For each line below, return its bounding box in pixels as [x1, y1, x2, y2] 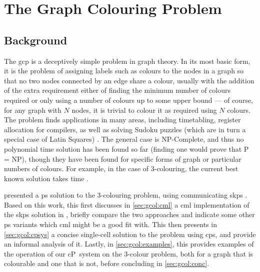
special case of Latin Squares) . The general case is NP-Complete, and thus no [4, 134, 244, 144]
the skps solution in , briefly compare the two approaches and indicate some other [4, 209, 255, 220]
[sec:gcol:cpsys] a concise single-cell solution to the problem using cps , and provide [4, 229, 256, 239]
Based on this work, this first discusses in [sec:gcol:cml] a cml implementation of [4, 199, 249, 210]
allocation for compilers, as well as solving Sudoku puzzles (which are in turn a [4, 124, 246, 134]
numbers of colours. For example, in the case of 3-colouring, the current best [4, 163, 238, 174]
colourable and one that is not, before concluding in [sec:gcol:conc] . [4, 258, 209, 269]
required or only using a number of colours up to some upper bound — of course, [4, 94, 253, 105]
